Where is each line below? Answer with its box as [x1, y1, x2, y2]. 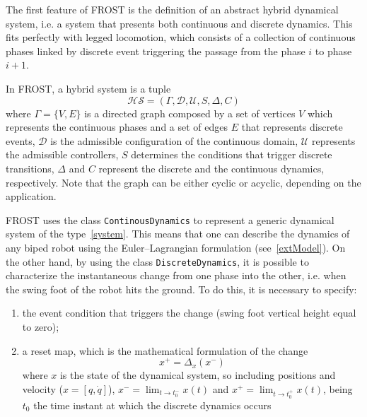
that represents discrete [241, 119, 343, 134]
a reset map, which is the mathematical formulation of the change [22, 343, 308, 358]
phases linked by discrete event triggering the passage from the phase [6, 43, 305, 58]
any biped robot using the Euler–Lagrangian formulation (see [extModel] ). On [6, 240, 346, 254]
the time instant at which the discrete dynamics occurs [33, 397, 272, 412]
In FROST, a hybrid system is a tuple [6, 81, 171, 95]
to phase [315, 43, 352, 58]
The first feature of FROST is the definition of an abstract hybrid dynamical [6, 2, 339, 16]
